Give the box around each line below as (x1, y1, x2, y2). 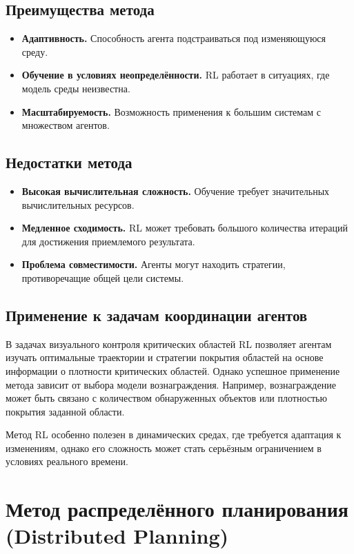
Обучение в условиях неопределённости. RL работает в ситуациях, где (21, 68, 330, 82)
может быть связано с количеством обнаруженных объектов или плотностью (6, 391, 327, 405)
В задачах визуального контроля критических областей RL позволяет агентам (6, 336, 332, 351)
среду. (21, 44, 48, 59)
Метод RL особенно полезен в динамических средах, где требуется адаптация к (6, 427, 342, 442)
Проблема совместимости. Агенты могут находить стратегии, (21, 257, 286, 271)
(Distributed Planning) (6, 522, 229, 550)
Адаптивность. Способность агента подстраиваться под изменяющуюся (21, 31, 326, 45)
